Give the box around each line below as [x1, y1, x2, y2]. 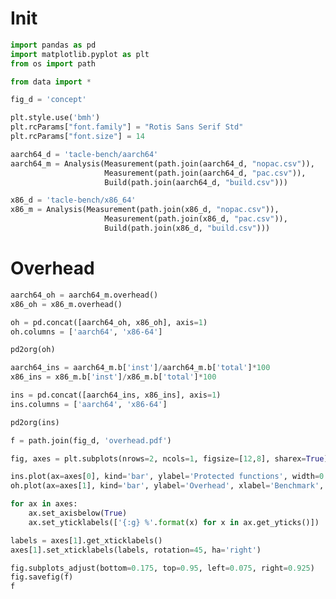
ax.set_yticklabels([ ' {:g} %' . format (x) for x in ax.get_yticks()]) [28, 517, 320, 527]
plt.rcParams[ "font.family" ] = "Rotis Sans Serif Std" [10, 122, 244, 132]
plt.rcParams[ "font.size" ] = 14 [10, 132, 145, 142]
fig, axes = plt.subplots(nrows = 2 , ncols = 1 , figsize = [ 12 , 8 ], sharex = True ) [10, 453, 329, 464]
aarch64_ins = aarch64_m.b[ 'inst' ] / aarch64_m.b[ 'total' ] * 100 [10, 363, 271, 373]
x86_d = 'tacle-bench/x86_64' [10, 195, 137, 206]
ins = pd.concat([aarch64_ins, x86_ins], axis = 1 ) [10, 390, 222, 400]
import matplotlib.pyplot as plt [10, 49, 150, 59]
